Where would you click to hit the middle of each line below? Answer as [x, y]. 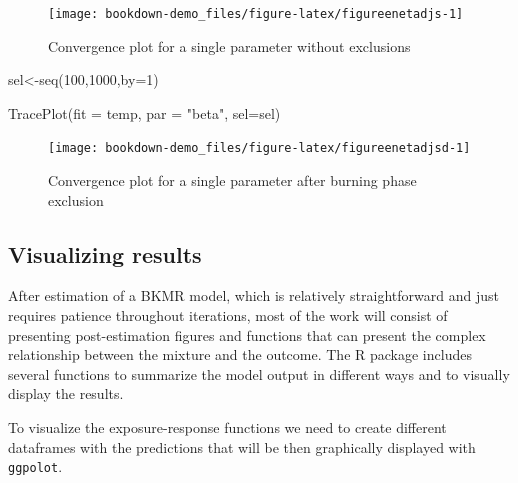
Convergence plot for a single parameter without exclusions [229, 45]
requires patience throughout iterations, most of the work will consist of [228, 315]
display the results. [66, 393]
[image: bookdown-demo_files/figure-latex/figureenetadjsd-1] [259, 148]
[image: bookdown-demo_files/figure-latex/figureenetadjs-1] [256, 14]
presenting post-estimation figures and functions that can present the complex [247, 334]
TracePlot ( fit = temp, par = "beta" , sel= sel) [144, 112]
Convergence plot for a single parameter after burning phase [232, 180]
